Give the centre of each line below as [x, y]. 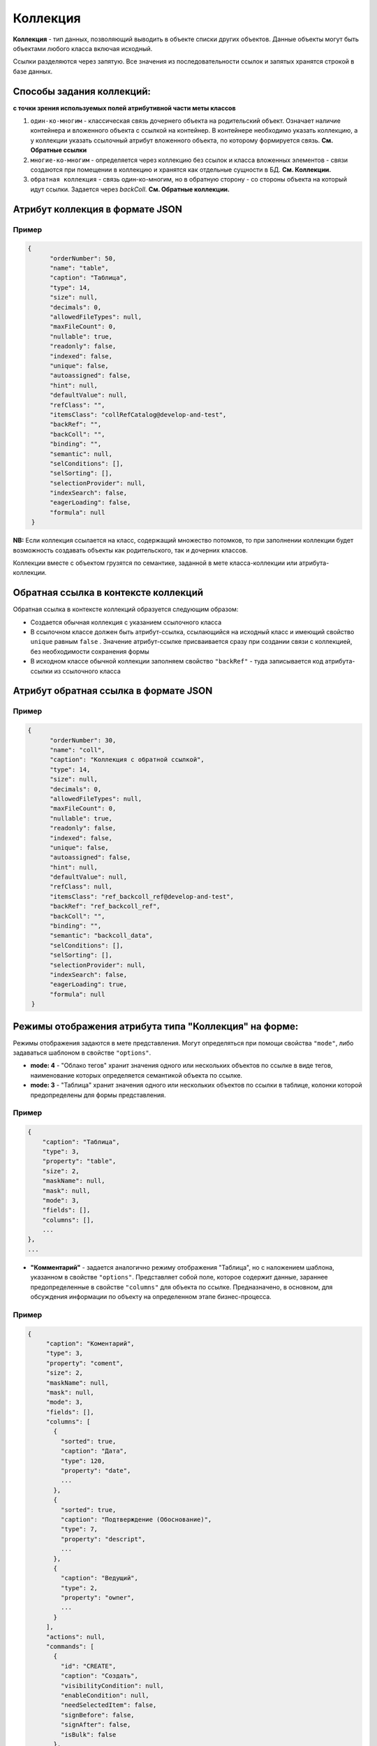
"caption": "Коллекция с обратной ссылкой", [127, 760]
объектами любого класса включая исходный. [83, 48]
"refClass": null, [81, 887]
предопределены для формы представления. [98, 1095]
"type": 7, [79, 1529]
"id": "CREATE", [88, 1666]
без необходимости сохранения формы [90, 651]
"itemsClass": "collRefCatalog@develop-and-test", [138, 415]
